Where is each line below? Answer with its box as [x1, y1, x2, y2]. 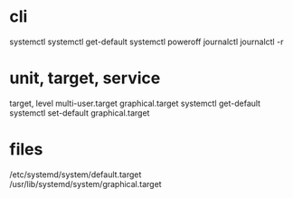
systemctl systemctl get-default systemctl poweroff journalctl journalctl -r [9, 36, 284, 47]
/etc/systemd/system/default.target [9, 169, 142, 180]
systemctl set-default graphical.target [9, 107, 150, 118]
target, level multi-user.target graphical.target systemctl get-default [9, 98, 260, 108]
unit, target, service [9, 68, 161, 89]
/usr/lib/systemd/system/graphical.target [9, 178, 162, 189]
